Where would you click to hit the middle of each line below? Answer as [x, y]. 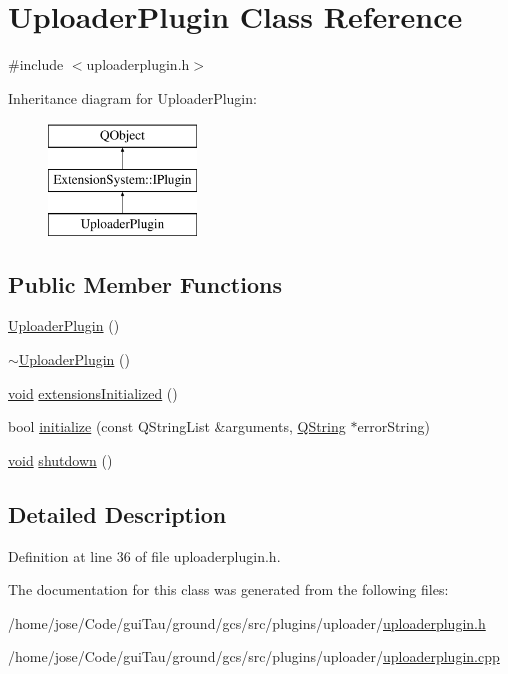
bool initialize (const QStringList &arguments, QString [177, 426]
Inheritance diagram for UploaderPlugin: [132, 97]
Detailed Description [117, 513]
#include [36, 64]
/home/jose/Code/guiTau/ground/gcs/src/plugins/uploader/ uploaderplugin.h [247, 622]
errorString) [393, 426]
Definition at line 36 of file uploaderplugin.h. [144, 555]
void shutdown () [60, 459]
